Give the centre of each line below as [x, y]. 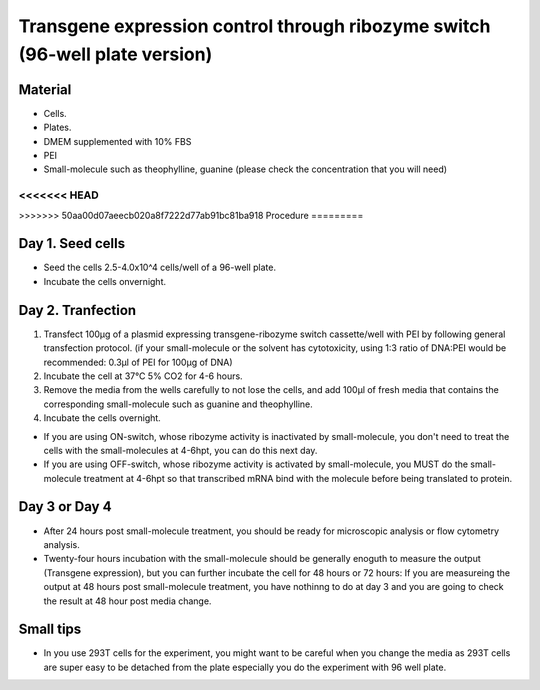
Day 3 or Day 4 [65, 506]
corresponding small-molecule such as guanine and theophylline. [178, 404]
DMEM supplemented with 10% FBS [117, 141]
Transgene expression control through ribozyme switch [254, 26]
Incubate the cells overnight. [102, 418]
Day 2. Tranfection [77, 310]
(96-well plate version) [115, 54]
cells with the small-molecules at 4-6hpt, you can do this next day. [180, 450]
